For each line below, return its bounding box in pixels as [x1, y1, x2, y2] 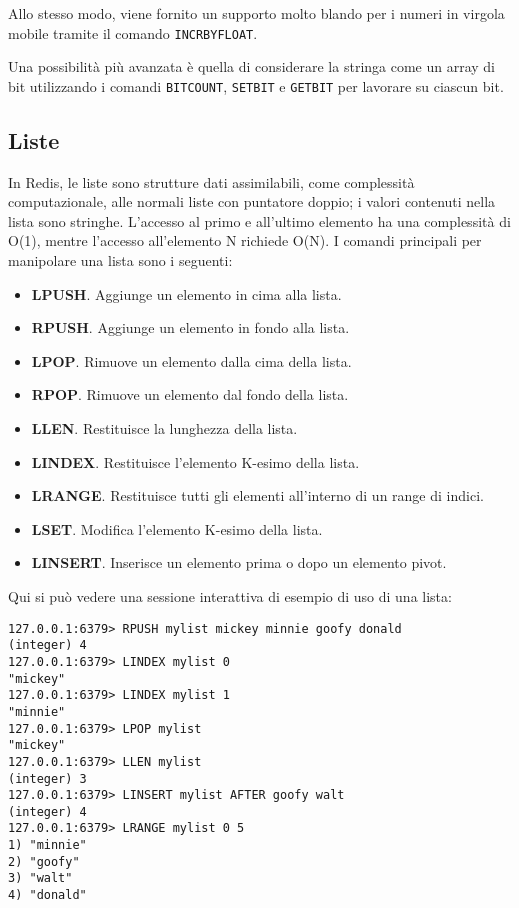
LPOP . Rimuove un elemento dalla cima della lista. [31, 350, 352, 371]
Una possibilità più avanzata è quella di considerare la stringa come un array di [8, 56, 496, 77]
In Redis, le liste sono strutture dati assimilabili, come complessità [8, 171, 415, 192]
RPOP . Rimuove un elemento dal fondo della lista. [31, 384, 349, 405]
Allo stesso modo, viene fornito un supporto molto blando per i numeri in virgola [8, 3, 505, 23]
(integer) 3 [8, 771, 87, 786]
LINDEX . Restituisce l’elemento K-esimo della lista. [31, 451, 360, 472]
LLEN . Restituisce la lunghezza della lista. [31, 418, 298, 439]
